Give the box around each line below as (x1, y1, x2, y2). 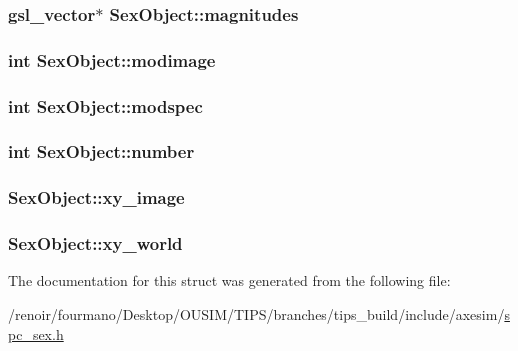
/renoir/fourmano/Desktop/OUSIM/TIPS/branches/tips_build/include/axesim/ (8, 304, 505, 325)
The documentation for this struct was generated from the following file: (8, 270, 451, 291)
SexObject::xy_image (8, 185, 185, 210)
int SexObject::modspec (8, 93, 203, 118)
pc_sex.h (8, 323, 64, 344)
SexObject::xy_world (8, 231, 183, 256)
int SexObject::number (8, 139, 195, 164)
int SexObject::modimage (8, 47, 216, 72)
